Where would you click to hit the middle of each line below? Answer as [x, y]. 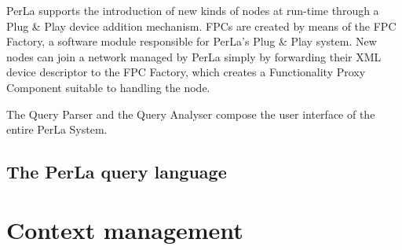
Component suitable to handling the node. [108, 87]
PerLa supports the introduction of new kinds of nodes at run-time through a [193, 10]
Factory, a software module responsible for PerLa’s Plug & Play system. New [192, 41]
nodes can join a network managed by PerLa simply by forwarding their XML [194, 56]
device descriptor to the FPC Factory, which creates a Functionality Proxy [186, 72]
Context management [125, 229]
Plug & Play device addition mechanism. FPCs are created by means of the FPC [201, 26]
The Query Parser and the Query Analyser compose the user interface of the [191, 114]
